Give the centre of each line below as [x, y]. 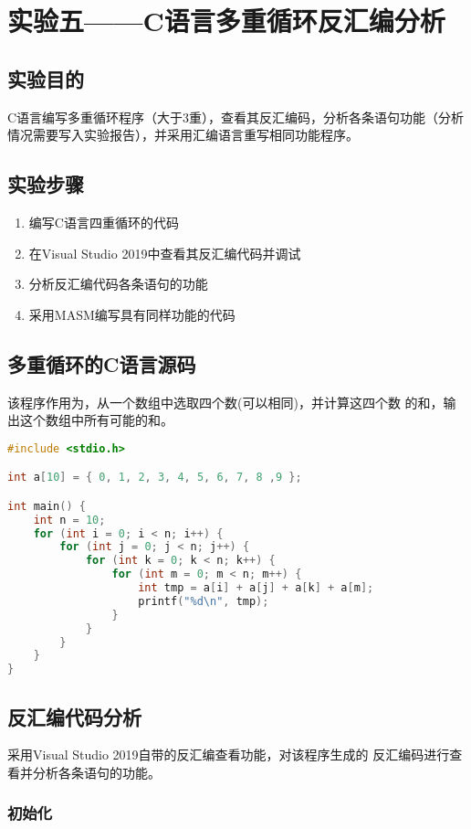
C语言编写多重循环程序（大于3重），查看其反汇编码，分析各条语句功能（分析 [236, 117]
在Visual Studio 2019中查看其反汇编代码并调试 [165, 253]
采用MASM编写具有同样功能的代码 [132, 314]
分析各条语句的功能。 [96, 772]
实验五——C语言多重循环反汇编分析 [226, 21]
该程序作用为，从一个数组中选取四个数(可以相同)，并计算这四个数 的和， [225, 402]
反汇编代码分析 [74, 716]
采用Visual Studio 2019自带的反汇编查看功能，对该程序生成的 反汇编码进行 [229, 755]
